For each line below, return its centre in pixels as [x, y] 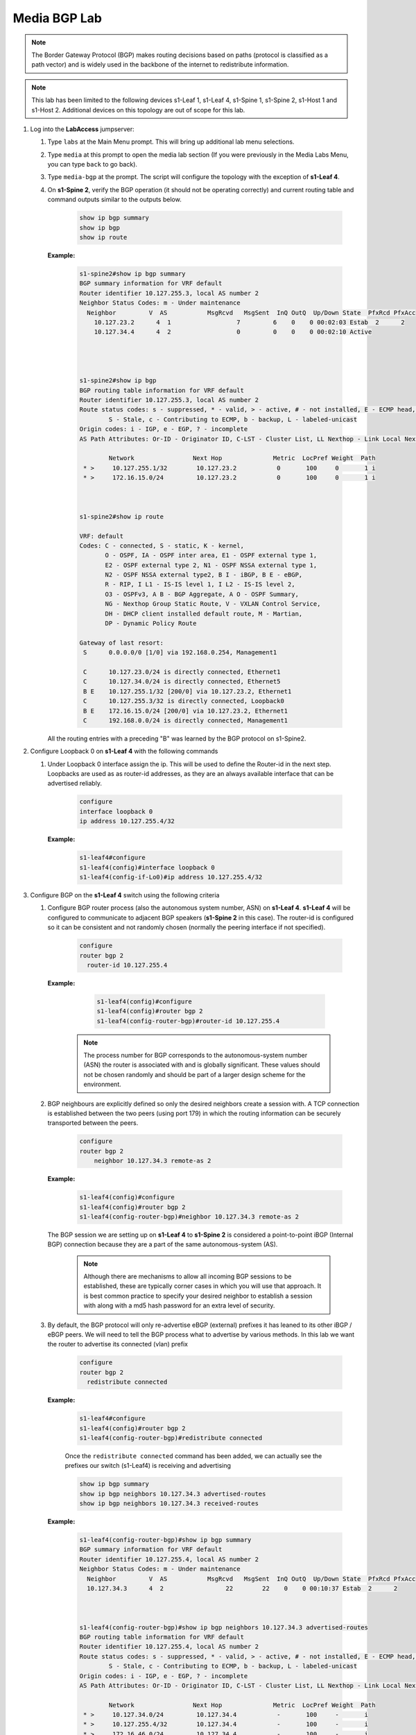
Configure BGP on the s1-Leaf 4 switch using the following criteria [125, 895]
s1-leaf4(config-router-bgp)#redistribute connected [171, 1438]
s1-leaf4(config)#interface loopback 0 [147, 867]
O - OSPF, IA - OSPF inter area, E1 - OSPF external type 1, [211, 556]
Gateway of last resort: [122, 643]
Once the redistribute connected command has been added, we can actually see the [193, 1456]
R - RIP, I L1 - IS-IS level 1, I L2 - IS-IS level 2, [200, 584]
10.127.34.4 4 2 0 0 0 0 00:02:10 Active [233, 332]
